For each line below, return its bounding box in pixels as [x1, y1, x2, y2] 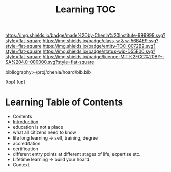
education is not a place [12, 124, 64, 130]
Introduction [12, 119, 39, 125]
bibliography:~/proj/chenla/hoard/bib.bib [5, 69, 91, 75]
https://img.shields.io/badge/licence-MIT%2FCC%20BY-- [42, 54, 164, 60]
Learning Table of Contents [5, 96, 123, 108]
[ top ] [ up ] [5, 79, 25, 85]
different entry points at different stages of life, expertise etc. [12, 151, 141, 157]
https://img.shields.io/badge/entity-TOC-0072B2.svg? [42, 43, 156, 49]
